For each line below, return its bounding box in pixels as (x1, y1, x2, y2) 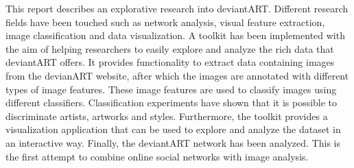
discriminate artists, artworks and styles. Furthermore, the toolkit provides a (5, 108, 328, 123)
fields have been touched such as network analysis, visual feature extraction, (5, 14, 325, 29)
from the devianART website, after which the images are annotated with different (5, 68, 349, 82)
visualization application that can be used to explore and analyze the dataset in (5, 122, 341, 136)
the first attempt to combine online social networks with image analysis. (5, 149, 309, 163)
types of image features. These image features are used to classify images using (5, 82, 337, 96)
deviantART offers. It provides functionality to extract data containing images (5, 55, 335, 69)
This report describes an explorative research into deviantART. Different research (5, 1, 349, 15)
